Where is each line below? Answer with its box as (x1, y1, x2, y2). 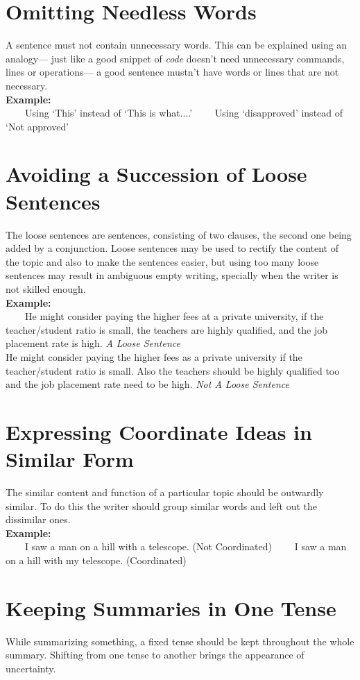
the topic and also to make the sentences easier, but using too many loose (6, 254, 319, 269)
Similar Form (6, 445, 134, 473)
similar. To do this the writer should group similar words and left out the (6, 498, 318, 513)
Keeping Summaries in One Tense (6, 593, 336, 622)
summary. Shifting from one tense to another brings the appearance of (6, 647, 305, 662)
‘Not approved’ (6, 119, 69, 133)
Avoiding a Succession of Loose (6, 160, 307, 188)
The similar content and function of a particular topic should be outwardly (6, 485, 324, 500)
